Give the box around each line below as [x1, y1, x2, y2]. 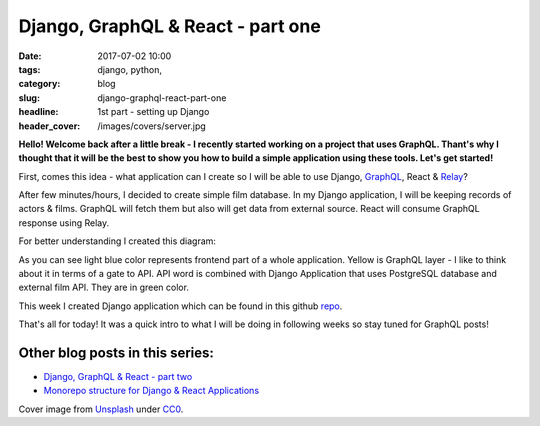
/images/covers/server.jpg [97, 120, 207, 132]
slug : [18, 91, 40, 104]
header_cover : [18, 120, 81, 132]
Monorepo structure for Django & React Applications [43, 385, 260, 397]
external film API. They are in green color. [18, 281, 190, 294]
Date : [18, 50, 42, 62]
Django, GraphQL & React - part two [43, 371, 193, 383]
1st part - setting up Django [97, 106, 210, 118]
